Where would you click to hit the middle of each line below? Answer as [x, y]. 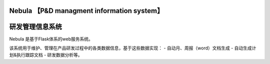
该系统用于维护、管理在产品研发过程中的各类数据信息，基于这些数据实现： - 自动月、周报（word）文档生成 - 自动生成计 [133, 48]
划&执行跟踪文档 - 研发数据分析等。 [46, 55]
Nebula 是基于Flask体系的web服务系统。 [51, 39]
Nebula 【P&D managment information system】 [86, 11]
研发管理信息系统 [35, 27]
